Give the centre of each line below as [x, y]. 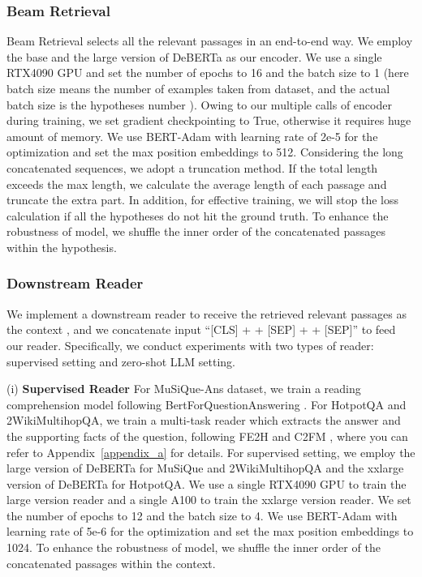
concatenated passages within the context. [111, 563]
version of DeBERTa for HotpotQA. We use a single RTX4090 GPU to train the [207, 483]
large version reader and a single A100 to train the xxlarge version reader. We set [209, 500]
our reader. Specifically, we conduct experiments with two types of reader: [190, 345]
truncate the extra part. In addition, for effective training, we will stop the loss [203, 200]
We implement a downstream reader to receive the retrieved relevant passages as [207, 313]
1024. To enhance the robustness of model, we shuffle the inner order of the [194, 547]
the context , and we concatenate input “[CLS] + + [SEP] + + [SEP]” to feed [201, 329]
